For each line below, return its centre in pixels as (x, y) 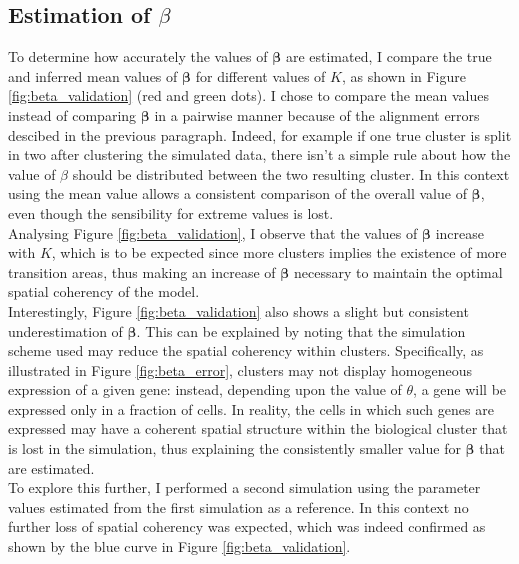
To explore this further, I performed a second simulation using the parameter (244, 487)
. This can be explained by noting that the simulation (301, 330)
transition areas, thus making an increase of (142, 271)
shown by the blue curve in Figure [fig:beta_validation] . (179, 546)
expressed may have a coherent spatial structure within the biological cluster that (258, 428)
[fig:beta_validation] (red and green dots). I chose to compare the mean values (249, 95)
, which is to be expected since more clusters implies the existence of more (279, 252)
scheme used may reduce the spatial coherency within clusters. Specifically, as (246, 350)
